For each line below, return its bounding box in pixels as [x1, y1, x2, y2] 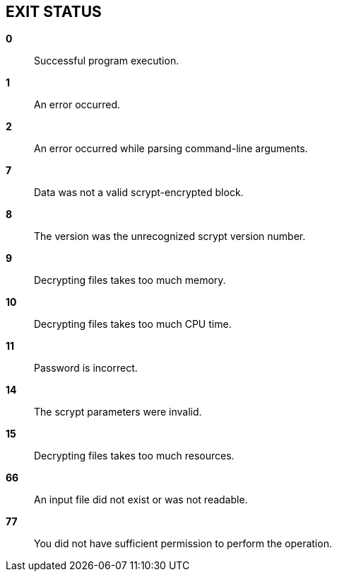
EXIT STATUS [6, 3, 102, 21]
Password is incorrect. [34, 362, 138, 375]
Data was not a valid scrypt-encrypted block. [34, 186, 244, 199]
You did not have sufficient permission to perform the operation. [34, 537, 332, 550]
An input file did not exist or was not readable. [34, 493, 248, 506]
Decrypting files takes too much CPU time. [34, 318, 232, 331]
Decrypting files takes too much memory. [34, 274, 226, 287]
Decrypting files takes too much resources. [34, 450, 235, 462]
